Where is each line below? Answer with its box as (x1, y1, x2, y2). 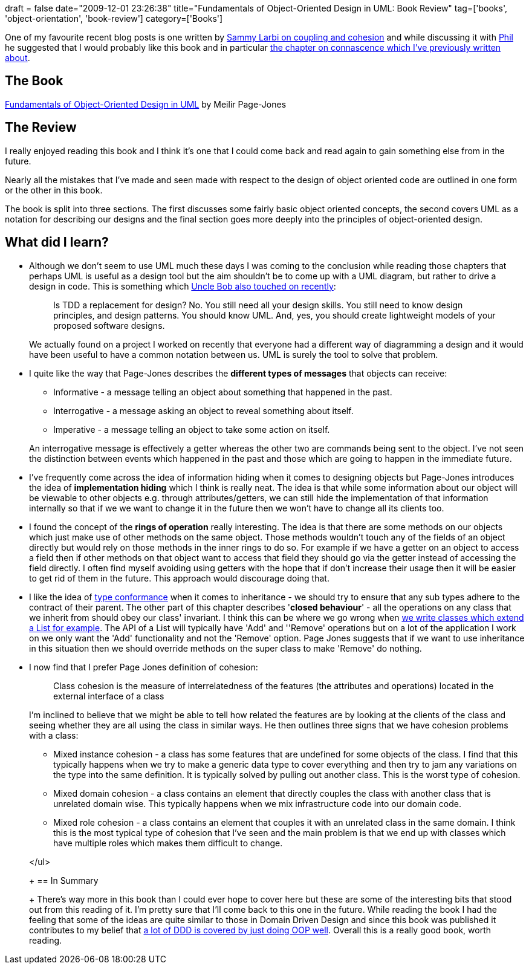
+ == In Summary (29, 875, 99, 886)
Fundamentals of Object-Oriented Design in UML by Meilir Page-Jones (5, 99, 287, 109)
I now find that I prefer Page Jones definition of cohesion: (29, 661, 258, 672)
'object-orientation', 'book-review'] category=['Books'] (5, 13, 223, 24)
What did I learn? (5, 235, 109, 250)
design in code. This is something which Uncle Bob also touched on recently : (29, 280, 336, 291)
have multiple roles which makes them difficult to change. (53, 837, 283, 848)
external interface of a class (53, 690, 164, 701)
